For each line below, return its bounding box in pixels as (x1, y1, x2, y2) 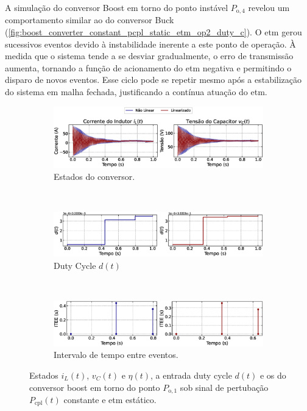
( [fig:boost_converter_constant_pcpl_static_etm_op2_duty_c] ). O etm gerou (5, 26, 302, 38)
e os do (259, 368, 286, 381)
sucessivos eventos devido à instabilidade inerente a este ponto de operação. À (5, 37, 296, 50)
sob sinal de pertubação (180, 381, 269, 393)
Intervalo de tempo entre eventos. (54, 348, 178, 361)
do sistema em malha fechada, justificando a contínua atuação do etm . (5, 85, 267, 98)
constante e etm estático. (63, 393, 157, 406)
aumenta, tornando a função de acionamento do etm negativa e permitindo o (5, 61, 292, 74)
